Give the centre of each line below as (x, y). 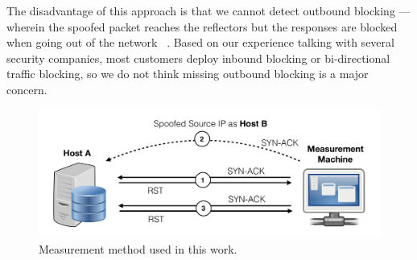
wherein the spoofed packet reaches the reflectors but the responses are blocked (202, 26)
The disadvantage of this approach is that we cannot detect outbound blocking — (208, 10)
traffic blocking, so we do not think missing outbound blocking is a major (188, 74)
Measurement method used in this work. (138, 248)
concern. (27, 89)
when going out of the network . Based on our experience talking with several (200, 42)
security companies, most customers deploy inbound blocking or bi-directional (198, 58)
